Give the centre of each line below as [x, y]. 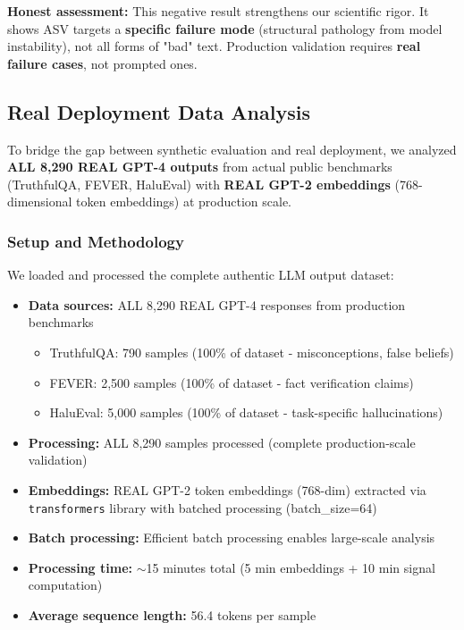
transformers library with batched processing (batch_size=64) [202, 507]
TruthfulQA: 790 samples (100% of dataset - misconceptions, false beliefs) [252, 352]
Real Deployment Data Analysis [159, 111]
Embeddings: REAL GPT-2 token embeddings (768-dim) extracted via [227, 489]
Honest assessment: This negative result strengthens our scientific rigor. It [218, 11]
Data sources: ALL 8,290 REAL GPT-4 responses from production [217, 304]
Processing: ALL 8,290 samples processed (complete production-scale [222, 442]
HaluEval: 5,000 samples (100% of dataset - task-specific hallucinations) [246, 412]
